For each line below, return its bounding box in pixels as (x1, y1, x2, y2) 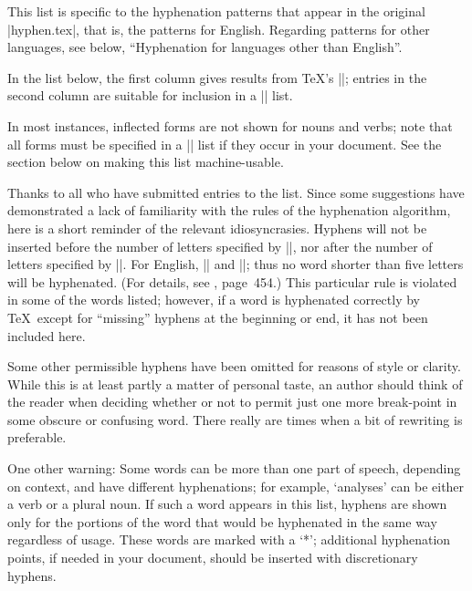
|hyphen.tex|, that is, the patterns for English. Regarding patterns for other (7, 19, 430, 38)
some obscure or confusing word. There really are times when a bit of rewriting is (7, 410, 463, 429)
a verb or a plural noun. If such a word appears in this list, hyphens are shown (7, 494, 447, 513)
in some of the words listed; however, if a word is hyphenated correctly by (7, 290, 420, 309)
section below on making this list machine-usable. (7, 152, 284, 171)
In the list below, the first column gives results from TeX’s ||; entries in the (7, 67, 427, 87)
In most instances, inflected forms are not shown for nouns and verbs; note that (7, 116, 453, 135)
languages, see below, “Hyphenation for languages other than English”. (7, 37, 403, 57)
